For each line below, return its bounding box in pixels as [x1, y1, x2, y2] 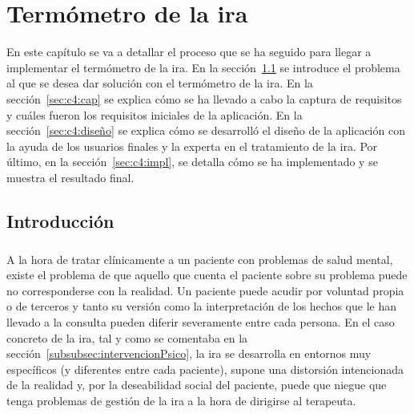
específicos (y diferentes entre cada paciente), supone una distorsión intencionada [6, 360, 404, 377]
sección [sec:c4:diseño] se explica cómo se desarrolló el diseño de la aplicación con [6, 122, 405, 139]
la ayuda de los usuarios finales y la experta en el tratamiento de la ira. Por [6, 137, 378, 154]
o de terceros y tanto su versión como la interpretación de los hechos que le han [6, 298, 397, 315]
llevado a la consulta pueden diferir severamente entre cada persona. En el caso [6, 314, 395, 330]
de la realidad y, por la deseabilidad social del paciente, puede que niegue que [6, 376, 387, 393]
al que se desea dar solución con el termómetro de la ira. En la [6, 75, 313, 91]
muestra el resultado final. [6, 168, 135, 185]
